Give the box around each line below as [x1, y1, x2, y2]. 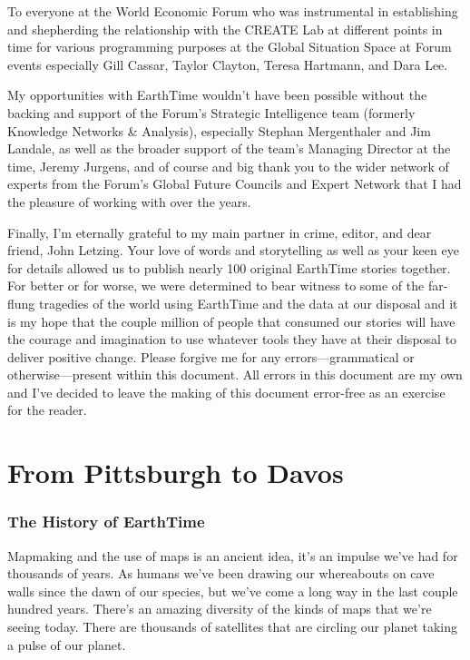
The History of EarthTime [7, 510, 205, 533]
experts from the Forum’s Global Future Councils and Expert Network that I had [7, 174, 462, 193]
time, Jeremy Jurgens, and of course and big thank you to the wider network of [7, 156, 449, 175]
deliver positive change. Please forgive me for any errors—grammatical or [7, 347, 415, 366]
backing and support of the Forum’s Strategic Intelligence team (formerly [7, 103, 416, 122]
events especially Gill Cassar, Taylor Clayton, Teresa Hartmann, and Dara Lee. [7, 54, 448, 74]
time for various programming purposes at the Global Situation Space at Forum [7, 37, 452, 56]
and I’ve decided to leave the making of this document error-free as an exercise [7, 382, 446, 401]
